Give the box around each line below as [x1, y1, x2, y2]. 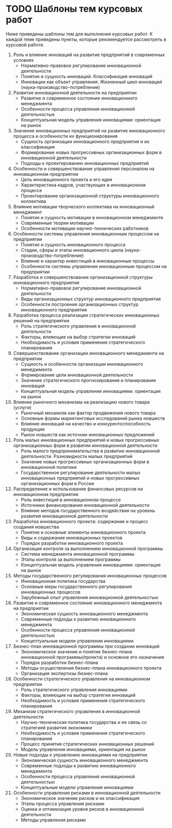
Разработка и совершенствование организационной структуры [13, 274, 153, 280]
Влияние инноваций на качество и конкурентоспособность [20, 420, 151, 427]
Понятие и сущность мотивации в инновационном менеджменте [20, 214, 164, 220]
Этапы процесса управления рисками [20, 800, 105, 807]
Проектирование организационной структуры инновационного [20, 193, 160, 199]
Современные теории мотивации [20, 220, 94, 226]
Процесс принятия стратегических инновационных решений [20, 741, 155, 747]
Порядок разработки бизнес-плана [20, 659, 99, 666]
